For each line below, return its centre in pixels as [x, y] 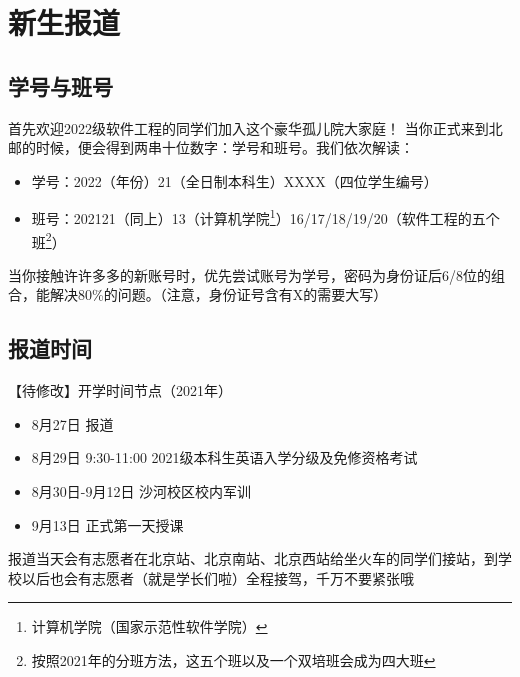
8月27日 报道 [72, 423]
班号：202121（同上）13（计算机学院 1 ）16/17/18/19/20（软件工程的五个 [265, 217]
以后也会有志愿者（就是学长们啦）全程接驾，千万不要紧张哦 [217, 577]
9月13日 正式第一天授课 [107, 524]
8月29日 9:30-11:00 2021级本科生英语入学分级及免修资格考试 [224, 457]
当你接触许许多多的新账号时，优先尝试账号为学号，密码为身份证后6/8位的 [249, 274]
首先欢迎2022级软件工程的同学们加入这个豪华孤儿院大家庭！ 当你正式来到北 [255, 127]
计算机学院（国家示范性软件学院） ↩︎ [149, 626]
